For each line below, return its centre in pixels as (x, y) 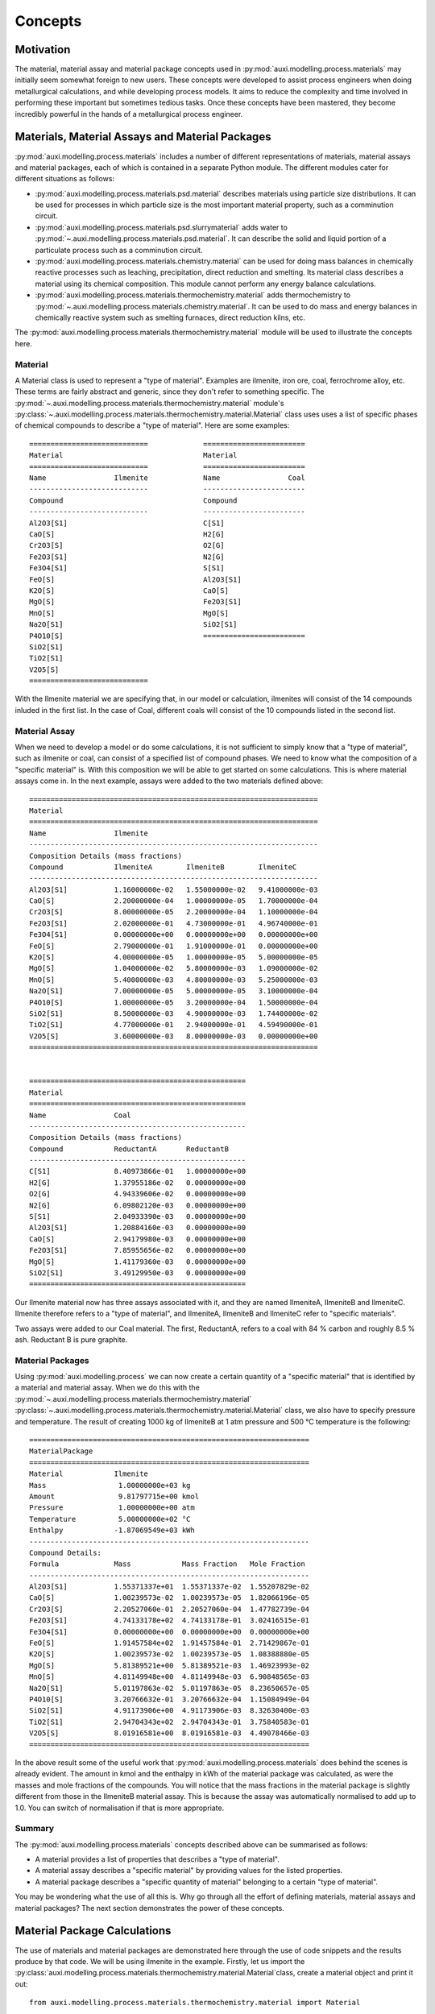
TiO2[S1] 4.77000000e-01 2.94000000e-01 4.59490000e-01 (174, 1025)
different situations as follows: (65, 179)
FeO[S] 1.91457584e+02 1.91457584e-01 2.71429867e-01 (170, 1643)
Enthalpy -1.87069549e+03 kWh (112, 1530)
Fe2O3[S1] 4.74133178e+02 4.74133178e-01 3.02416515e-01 (170, 1620)
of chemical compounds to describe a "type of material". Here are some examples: (152, 425)
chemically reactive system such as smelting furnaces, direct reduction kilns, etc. (170, 317)
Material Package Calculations (93, 1931)
